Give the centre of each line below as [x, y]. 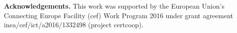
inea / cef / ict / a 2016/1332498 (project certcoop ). [74, 25]
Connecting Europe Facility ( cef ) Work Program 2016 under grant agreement [119, 15]
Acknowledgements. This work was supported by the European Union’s [114, 6]
